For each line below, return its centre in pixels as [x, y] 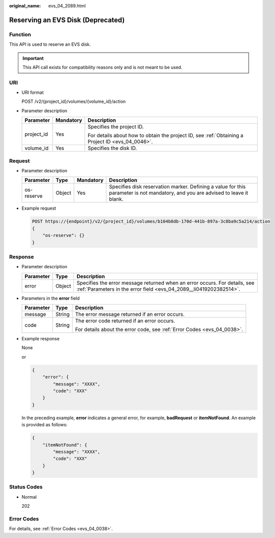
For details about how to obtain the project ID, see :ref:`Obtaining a [165, 136]
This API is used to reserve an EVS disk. [50, 44]
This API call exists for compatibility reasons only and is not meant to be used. [103, 67]
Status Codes [26, 487]
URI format [33, 92]
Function [20, 34]
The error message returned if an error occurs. [130, 314]
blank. [116, 199]
